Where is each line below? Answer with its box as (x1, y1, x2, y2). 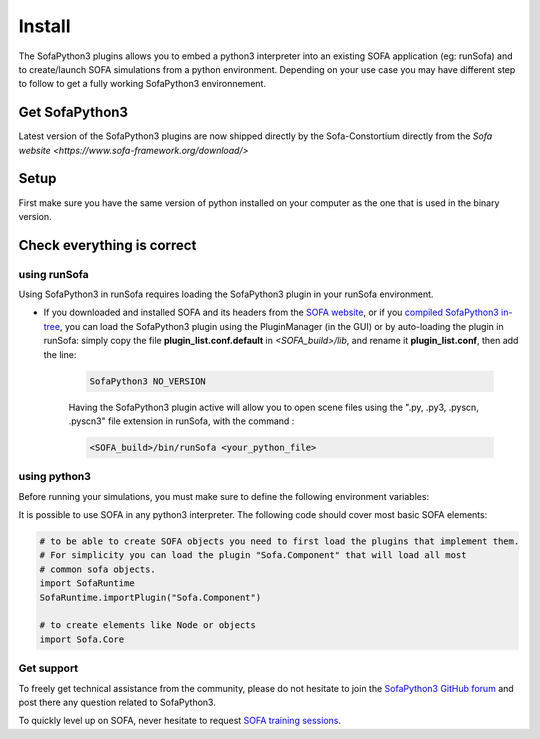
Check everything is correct (18, 236, 197, 254)
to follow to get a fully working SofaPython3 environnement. (18, 78, 267, 90)
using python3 (18, 470, 92, 484)
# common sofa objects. (39, 563, 157, 575)
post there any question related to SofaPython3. (18, 696, 217, 708)
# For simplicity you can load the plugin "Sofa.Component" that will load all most (39, 550, 467, 561)
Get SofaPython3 (18, 104, 129, 121)
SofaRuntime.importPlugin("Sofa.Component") (39, 591, 262, 603)
